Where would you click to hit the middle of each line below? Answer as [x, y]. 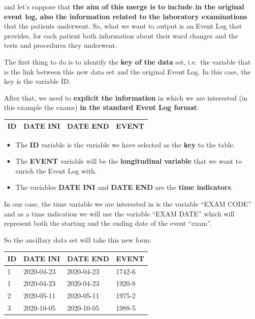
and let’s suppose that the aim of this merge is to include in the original [124, 6]
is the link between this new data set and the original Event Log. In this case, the [127, 71]
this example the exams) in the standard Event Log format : [102, 107]
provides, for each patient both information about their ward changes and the [121, 35]
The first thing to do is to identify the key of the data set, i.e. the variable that [127, 61]
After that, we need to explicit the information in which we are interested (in [126, 97]
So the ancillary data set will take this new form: [78, 239]
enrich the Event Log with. [56, 170]
